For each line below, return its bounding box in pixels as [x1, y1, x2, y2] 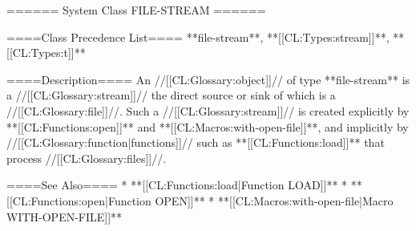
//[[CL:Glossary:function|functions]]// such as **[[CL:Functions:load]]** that [6, 134, 385, 151]
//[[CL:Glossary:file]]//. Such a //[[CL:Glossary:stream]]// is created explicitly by [6, 102, 410, 119]
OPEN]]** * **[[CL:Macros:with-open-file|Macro [155, 192, 394, 209]
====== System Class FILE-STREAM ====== [6, 2, 266, 18]
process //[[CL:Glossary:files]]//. [6, 149, 167, 166]
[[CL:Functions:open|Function [6, 192, 151, 209]
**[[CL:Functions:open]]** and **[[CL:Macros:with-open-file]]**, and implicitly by [6, 118, 409, 135]
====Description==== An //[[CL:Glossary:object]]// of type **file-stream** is [6, 71, 410, 87]
